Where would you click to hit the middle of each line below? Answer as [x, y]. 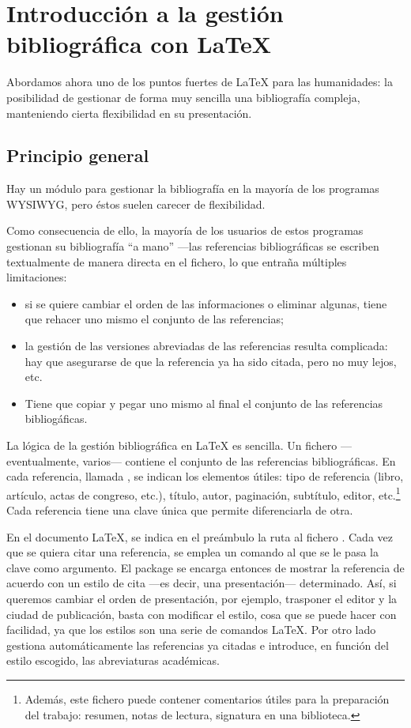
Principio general [78, 155]
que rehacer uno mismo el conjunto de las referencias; [154, 319]
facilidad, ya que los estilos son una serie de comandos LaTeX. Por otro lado [191, 630]
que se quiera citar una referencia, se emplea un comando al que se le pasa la [192, 552]
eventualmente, [43, 460]
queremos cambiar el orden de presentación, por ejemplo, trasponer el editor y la [202, 599]
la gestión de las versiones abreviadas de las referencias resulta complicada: [206, 346]
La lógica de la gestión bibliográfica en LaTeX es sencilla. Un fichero [172, 445]
